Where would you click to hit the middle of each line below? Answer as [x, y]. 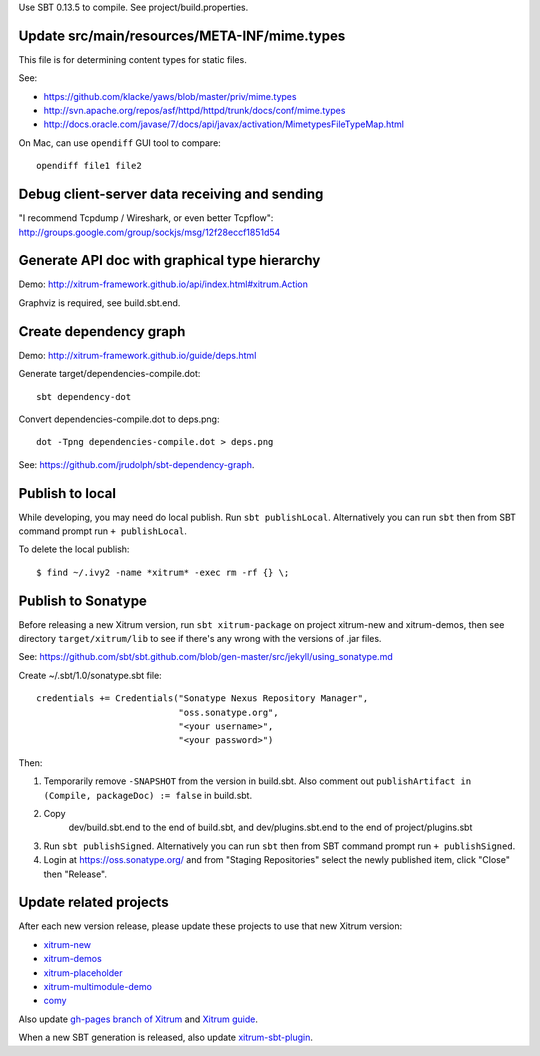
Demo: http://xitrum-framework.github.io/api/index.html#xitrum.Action [163, 284]
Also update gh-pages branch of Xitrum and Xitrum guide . [138, 1019]
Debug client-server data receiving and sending [171, 194]
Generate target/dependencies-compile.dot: [109, 374]
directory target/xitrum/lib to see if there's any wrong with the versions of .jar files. [200, 639]
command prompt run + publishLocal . [102, 531]
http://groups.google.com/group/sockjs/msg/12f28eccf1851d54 [149, 232]
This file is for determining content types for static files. [132, 59]
